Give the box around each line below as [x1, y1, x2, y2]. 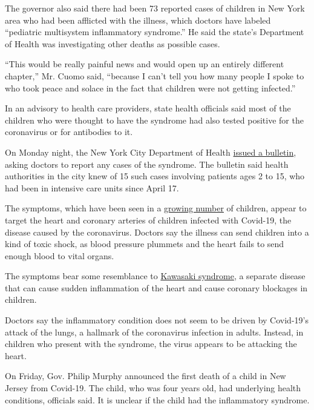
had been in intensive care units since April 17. [5, 181, 179, 194]
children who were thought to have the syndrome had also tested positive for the [5, 113, 304, 126]
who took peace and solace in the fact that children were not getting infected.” [5, 81, 296, 94]
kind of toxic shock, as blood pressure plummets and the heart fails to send [5, 237, 284, 250]
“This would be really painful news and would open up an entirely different [5, 58, 284, 70]
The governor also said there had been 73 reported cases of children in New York [5, 2, 305, 14]
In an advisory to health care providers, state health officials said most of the [5, 102, 291, 114]
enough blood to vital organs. [5, 249, 114, 262]
